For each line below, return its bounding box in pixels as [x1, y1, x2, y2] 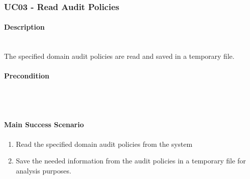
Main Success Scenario [4, 119, 84, 130]
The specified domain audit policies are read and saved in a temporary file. [4, 51, 234, 61]
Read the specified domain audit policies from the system [16, 138, 193, 149]
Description [4, 22, 45, 32]
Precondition [4, 70, 50, 81]
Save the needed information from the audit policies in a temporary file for [16, 155, 246, 166]
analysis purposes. [16, 165, 71, 175]
